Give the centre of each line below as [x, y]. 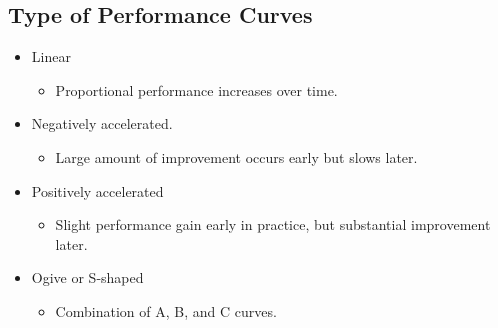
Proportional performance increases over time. [196, 89]
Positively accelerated [97, 190]
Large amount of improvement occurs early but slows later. [236, 156]
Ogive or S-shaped [87, 277]
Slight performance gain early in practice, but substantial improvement [273, 224]
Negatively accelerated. [102, 123]
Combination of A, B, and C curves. [166, 310]
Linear [51, 56]
